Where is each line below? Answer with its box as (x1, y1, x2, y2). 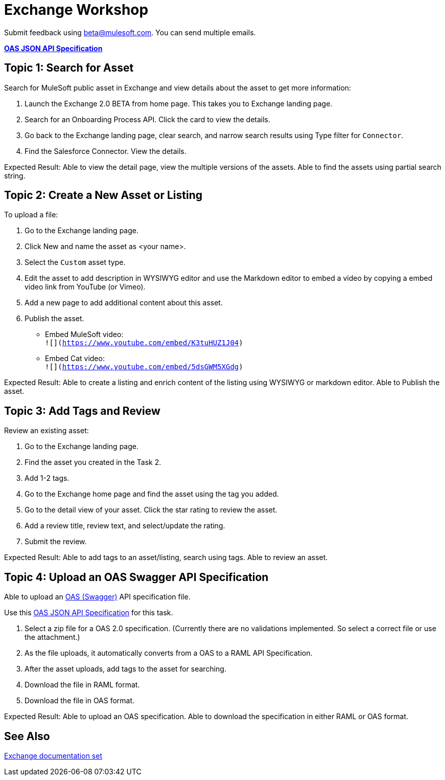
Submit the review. (25, 537, 87, 546)
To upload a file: (4, 210, 58, 219)
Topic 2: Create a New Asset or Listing (4, 189, 202, 202)
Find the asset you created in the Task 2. (25, 458, 161, 467)
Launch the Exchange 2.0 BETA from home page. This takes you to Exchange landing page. (25, 99, 333, 108)
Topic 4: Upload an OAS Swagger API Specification (4, 570, 269, 584)
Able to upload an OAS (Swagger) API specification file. (4, 592, 191, 601)
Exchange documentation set (4, 751, 102, 760)
